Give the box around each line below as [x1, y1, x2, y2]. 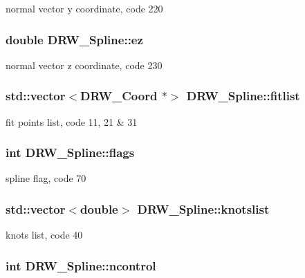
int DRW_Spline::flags [6, 144, 135, 161]
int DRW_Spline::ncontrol [6, 257, 156, 274]
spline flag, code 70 [6, 171, 86, 185]
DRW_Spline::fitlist [186, 87, 300, 104]
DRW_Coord [80, 87, 158, 104]
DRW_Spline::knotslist [137, 200, 270, 217]
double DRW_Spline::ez [6, 30, 143, 48]
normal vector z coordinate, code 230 [6, 57, 163, 72]
